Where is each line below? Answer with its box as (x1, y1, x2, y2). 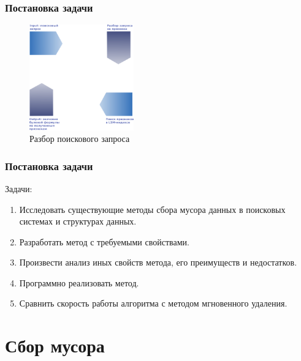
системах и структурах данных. (19, 215, 137, 228)
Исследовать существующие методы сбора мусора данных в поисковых (19, 203, 286, 215)
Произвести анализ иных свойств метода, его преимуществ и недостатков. (19, 256, 297, 269)
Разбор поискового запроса (29, 132, 130, 145)
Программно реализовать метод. (19, 276, 139, 289)
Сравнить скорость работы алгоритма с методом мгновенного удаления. (19, 297, 288, 310)
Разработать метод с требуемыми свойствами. (19, 235, 189, 248)
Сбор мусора (5, 333, 105, 358)
